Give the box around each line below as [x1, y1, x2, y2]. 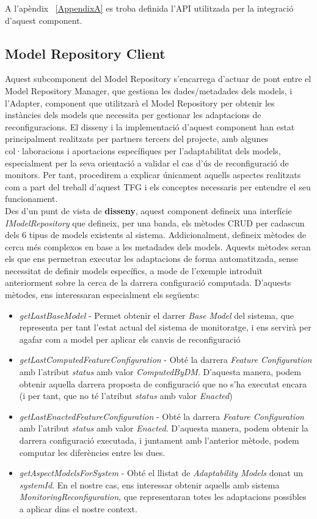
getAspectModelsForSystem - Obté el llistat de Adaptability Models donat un [19, 466, 303, 479]
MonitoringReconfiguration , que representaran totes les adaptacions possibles [19, 490, 307, 503]
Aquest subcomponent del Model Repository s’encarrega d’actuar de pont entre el [5, 72, 312, 85]
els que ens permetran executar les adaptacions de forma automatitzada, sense [5, 252, 298, 265]
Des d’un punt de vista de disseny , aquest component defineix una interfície [5, 204, 292, 217]
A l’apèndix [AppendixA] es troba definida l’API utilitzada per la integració [5, 2, 294, 14]
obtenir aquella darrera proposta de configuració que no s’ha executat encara [19, 377, 307, 390]
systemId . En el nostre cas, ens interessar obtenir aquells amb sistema [19, 478, 280, 491]
